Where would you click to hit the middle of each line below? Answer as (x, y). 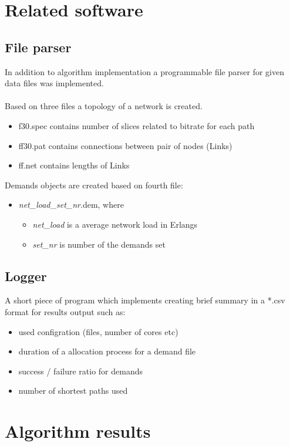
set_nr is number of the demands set (99, 244)
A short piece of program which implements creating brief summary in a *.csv (145, 300)
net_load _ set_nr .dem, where (71, 205)
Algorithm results (78, 431)
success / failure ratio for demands (80, 371)
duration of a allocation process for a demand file (107, 351)
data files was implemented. (54, 83)
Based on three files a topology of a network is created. (104, 106)
